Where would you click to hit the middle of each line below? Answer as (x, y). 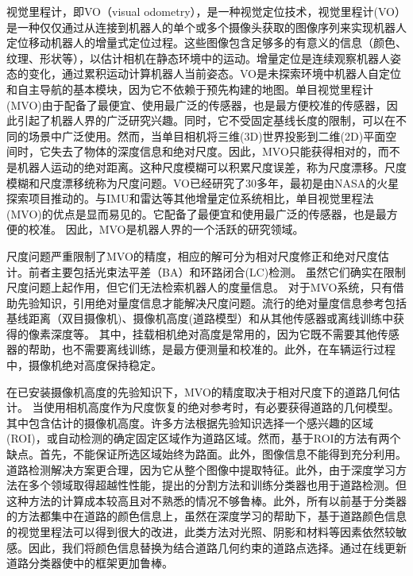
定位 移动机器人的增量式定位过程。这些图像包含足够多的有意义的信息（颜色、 (206, 43)
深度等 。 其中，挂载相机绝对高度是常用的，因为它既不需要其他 (214, 333)
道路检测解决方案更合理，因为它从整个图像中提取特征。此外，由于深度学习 (201, 469)
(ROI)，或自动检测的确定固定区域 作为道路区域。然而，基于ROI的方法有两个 (204, 438)
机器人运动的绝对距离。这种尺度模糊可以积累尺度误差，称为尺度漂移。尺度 (212, 166)
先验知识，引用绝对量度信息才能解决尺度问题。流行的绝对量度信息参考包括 (212, 302)
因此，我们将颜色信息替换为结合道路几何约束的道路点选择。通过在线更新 (217, 547)
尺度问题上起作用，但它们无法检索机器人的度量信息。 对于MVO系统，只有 (200, 287)
